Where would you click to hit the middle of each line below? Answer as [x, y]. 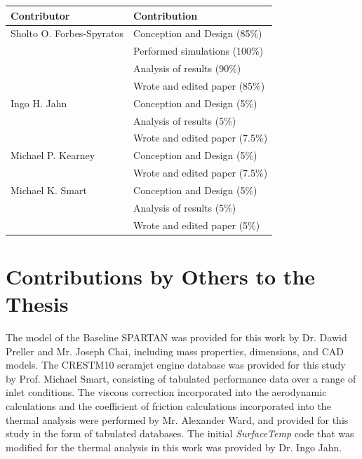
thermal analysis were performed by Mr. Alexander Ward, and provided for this [177, 419]
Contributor [40, 15]
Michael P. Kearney [53, 155]
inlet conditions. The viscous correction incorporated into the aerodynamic [166, 392]
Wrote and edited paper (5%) [197, 225]
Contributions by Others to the [161, 276]
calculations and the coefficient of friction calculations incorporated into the [168, 406]
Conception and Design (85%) [198, 33]
